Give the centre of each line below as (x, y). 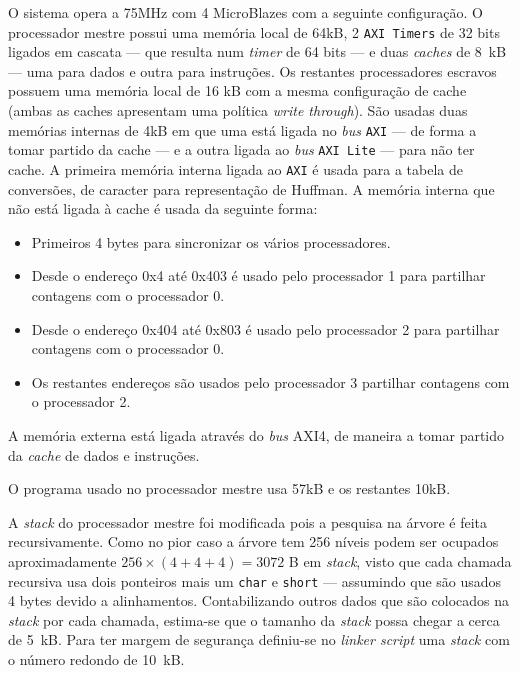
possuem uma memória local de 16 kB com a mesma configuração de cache (237, 90)
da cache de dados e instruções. (104, 454)
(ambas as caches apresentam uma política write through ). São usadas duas (238, 110)
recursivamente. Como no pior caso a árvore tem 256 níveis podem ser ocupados (253, 541)
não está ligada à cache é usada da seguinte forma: (163, 208)
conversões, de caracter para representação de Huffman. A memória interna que (251, 188)
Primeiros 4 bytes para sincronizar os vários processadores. (211, 241)
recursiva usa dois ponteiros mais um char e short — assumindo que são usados (255, 580)
